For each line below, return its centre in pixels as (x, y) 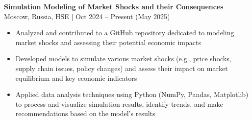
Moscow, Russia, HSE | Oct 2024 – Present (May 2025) (87, 16)
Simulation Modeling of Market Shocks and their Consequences (114, 6)
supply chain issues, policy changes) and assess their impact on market (122, 68)
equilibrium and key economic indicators (76, 78)
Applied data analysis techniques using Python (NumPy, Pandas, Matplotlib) (132, 94)
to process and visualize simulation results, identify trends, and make (119, 104)
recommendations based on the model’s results (85, 113)
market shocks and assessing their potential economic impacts (108, 42)
